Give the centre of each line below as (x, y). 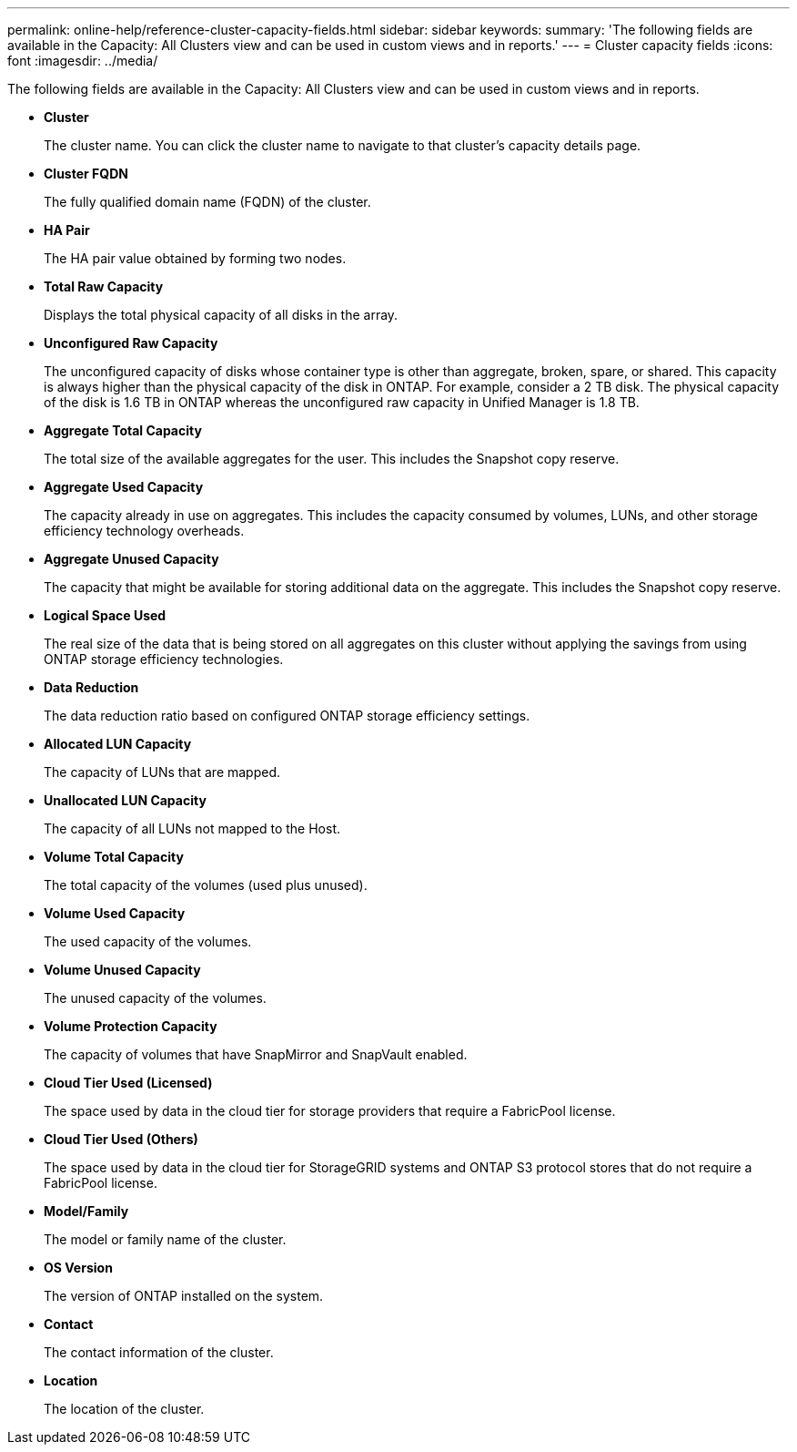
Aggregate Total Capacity (123, 430)
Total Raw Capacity (104, 286)
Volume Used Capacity (115, 913)
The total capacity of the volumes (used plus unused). (206, 885)
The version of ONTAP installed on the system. (184, 1296)
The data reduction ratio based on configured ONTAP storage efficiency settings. (287, 716)
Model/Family (86, 1211)
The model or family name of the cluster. (165, 1239)
